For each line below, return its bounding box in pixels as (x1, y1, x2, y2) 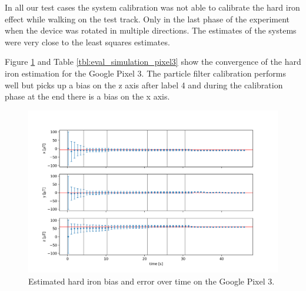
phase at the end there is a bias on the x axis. (5, 90, 170, 102)
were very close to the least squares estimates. (5, 35, 170, 48)
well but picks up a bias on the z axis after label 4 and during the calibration (5, 78, 283, 91)
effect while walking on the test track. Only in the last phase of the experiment (5, 12, 290, 25)
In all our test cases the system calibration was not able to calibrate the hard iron (5, 1, 300, 13)
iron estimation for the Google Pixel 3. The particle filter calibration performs (5, 67, 286, 79)
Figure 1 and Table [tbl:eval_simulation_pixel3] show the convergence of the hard (5, 55, 301, 68)
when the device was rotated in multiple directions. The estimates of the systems (5, 24, 297, 37)
